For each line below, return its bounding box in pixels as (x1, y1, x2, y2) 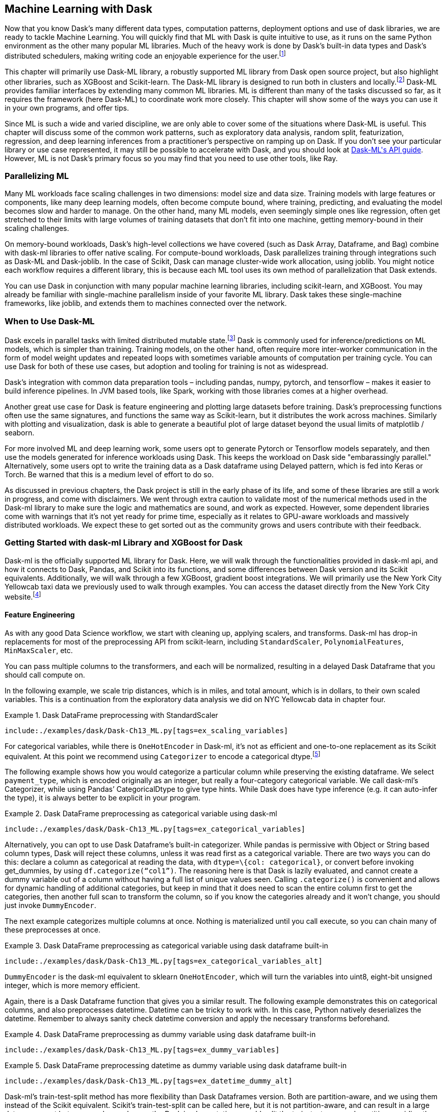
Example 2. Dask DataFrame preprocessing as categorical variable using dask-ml (5, 809, 277, 818)
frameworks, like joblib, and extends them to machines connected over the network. (5, 299, 287, 308)
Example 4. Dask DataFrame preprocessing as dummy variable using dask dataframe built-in (5, 1030, 316, 1039)
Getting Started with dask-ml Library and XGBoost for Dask (5, 537, 243, 548)
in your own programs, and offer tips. (5, 103, 129, 112)
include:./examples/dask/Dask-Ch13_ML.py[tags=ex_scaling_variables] (5, 726, 288, 735)
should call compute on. (5, 670, 85, 679)
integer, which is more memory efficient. (5, 981, 140, 990)
